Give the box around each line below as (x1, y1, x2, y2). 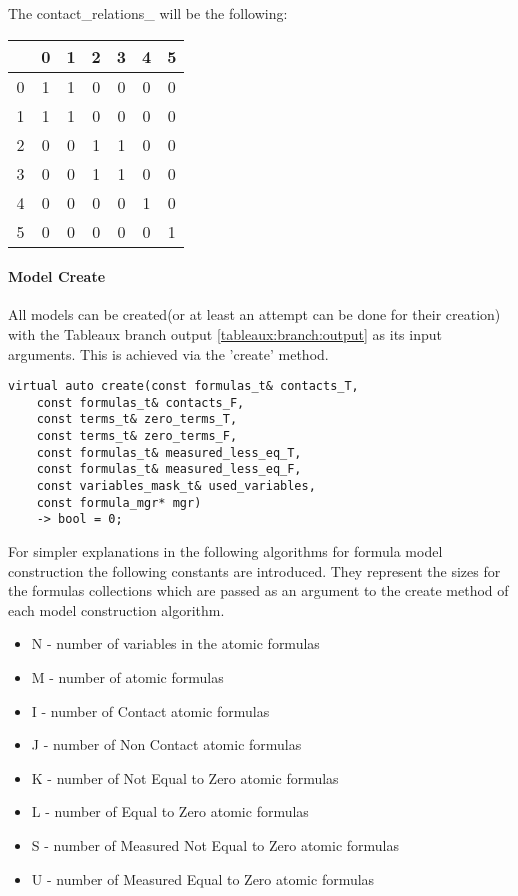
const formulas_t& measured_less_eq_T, (36, 445, 302, 460)
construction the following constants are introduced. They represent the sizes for (8, 560, 501, 581)
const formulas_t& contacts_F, (36, 395, 245, 410)
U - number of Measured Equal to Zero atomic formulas (31, 868, 375, 889)
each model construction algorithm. (8, 599, 225, 620)
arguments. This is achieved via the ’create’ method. (8, 343, 329, 364)
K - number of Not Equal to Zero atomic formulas (31, 767, 339, 788)
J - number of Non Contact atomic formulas (31, 734, 302, 755)
